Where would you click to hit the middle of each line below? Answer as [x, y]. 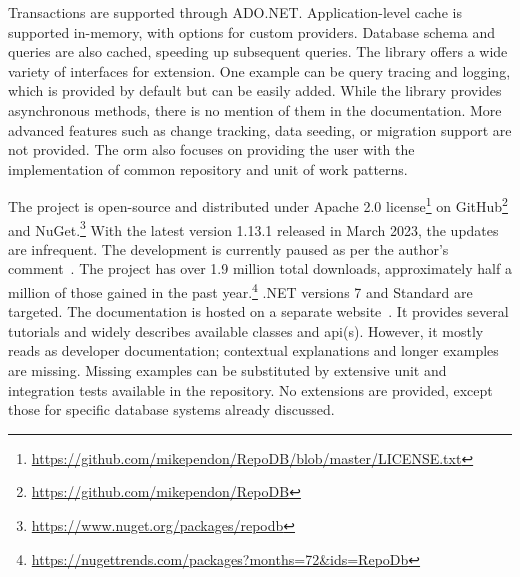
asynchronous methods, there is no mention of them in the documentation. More [255, 109]
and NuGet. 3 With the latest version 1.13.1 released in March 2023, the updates [253, 228]
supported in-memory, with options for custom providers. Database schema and [251, 31]
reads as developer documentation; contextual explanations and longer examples [253, 350]
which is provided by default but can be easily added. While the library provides [255, 90]
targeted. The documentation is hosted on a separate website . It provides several [258, 311]
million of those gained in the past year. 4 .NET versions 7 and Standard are [240, 290]
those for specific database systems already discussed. [171, 409]
